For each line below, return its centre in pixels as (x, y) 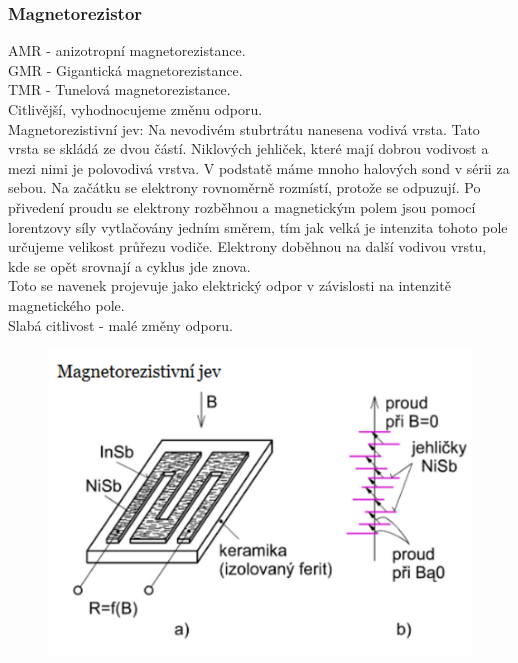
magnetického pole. (66, 304)
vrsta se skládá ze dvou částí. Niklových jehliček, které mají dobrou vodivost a (248, 148)
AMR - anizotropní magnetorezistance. (127, 50)
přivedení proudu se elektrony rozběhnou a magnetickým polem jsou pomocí (242, 206)
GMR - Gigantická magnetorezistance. (125, 69)
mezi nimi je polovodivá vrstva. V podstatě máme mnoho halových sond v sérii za (259, 167)
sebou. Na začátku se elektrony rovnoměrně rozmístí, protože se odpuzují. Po (244, 187)
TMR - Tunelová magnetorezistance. (119, 89)
